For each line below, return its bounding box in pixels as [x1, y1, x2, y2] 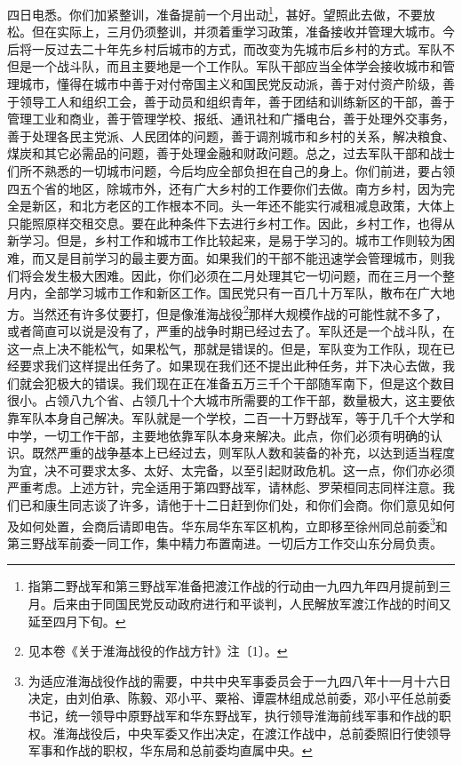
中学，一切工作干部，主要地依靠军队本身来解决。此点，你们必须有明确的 [7, 426, 430, 444]
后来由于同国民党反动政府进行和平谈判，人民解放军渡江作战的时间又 [52, 594, 451, 612]
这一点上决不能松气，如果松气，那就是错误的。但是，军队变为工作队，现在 [7, 339, 442, 357]
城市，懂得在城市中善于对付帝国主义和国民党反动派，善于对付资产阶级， [19, 75, 442, 93]
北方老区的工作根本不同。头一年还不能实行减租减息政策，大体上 [81, 196, 455, 215]
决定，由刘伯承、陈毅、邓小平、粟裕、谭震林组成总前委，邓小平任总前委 [28, 689, 451, 707]
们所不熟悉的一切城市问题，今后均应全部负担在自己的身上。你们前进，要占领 [7, 162, 455, 179]
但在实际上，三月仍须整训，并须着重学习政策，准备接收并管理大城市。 [31, 22, 442, 41]
